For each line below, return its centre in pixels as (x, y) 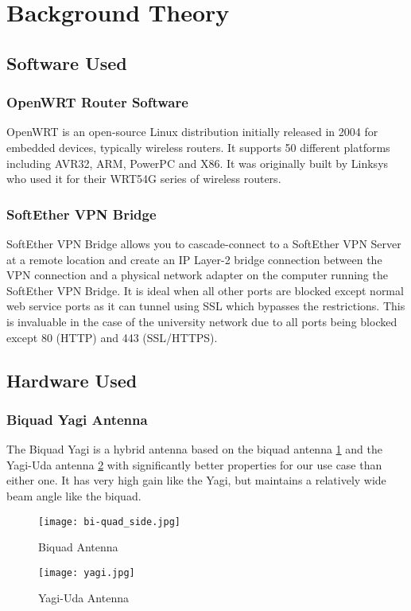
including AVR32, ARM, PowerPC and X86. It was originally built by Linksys (198, 163)
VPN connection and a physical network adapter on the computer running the (197, 275)
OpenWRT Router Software (97, 102)
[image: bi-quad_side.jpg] (109, 521)
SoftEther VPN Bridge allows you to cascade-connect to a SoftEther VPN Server (204, 243)
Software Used (67, 62)
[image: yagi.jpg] (87, 572)
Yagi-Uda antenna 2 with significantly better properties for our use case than (194, 464)
